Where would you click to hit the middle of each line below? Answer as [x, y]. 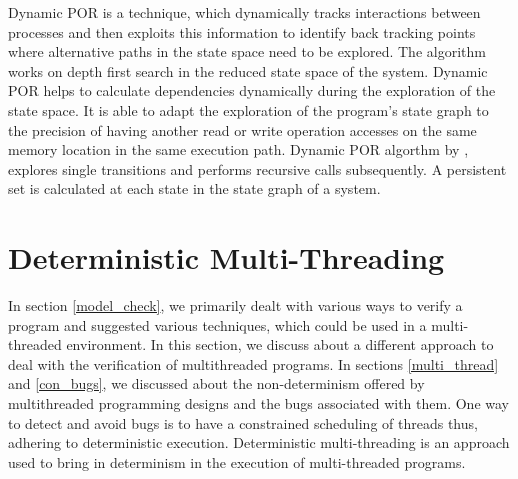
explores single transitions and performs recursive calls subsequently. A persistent [257, 168]
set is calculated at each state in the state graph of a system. [194, 188]
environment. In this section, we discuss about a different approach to [280, 344]
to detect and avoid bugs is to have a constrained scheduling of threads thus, [243, 422]
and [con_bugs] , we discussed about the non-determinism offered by [216, 383]
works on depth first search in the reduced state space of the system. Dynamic [248, 70]
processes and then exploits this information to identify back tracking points [242, 31]
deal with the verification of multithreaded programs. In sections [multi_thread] [253, 363]
